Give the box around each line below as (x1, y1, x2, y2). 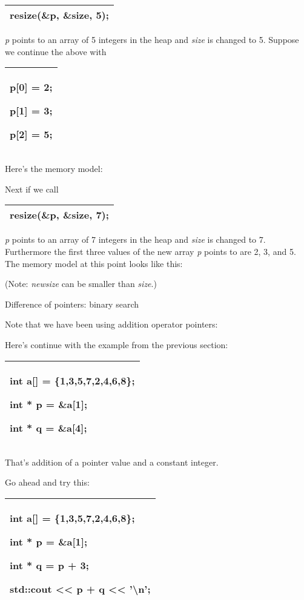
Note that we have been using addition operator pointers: (5, 318, 218, 331)
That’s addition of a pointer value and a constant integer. (5, 455, 219, 468)
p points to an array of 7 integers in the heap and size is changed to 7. (5, 233, 266, 246)
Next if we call (5, 182, 59, 195)
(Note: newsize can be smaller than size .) (5, 277, 157, 290)
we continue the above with (5, 45, 107, 58)
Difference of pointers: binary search (5, 297, 139, 310)
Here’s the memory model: (5, 162, 103, 175)
